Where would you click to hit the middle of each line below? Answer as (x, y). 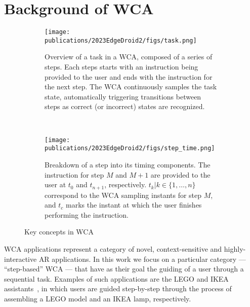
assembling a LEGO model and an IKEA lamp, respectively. (98, 298)
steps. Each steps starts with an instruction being (121, 67)
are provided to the (180, 174)
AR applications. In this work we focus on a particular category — (142, 259)
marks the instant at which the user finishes (134, 205)
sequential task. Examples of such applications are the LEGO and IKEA (116, 278)
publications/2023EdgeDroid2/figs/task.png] (121, 40)
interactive (20, 259)
